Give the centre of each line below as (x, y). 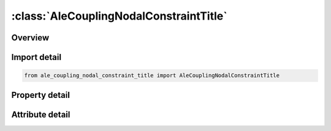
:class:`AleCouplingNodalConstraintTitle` (120, 16)
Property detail (41, 95)
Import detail (36, 57)
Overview (30, 38)
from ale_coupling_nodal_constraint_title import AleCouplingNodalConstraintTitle (152, 76)
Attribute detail (41, 114)
